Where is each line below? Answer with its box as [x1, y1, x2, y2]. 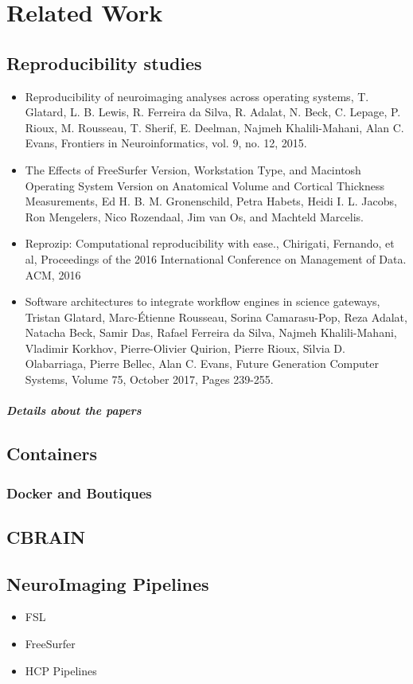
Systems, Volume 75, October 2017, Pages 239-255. [25, 371, 274, 388]
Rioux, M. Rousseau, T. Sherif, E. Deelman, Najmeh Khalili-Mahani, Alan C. [25, 119, 404, 135]
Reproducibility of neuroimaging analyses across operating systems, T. [25, 88, 369, 104]
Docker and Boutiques [6, 483, 152, 502]
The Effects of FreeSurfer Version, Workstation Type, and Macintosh [25, 161, 361, 178]
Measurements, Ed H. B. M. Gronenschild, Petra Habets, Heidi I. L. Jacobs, [25, 193, 397, 209]
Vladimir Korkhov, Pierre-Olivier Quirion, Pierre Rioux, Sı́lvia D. [25, 339, 345, 356]
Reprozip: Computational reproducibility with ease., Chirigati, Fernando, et [25, 235, 395, 252]
